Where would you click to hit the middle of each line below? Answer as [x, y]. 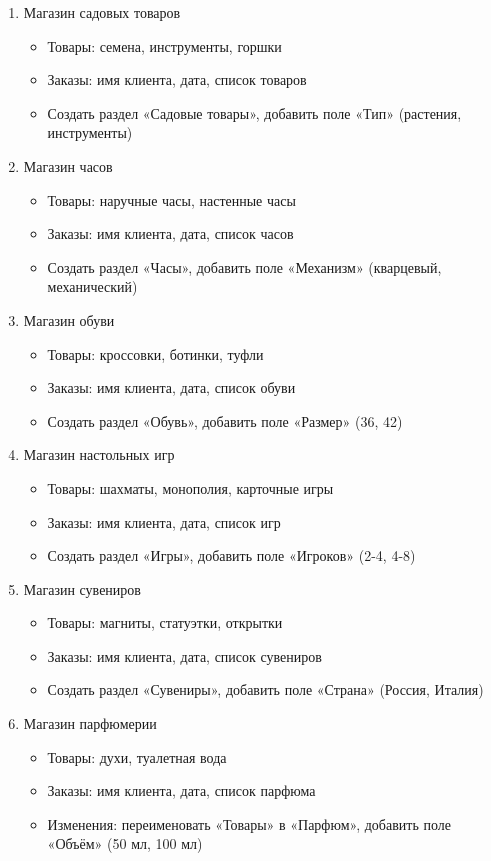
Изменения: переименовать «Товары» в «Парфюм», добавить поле [249, 823]
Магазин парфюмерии [90, 723]
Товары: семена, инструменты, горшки [164, 45]
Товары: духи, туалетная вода [137, 756]
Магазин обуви [69, 319]
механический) [92, 286]
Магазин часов [68, 165]
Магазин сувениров [82, 588]
